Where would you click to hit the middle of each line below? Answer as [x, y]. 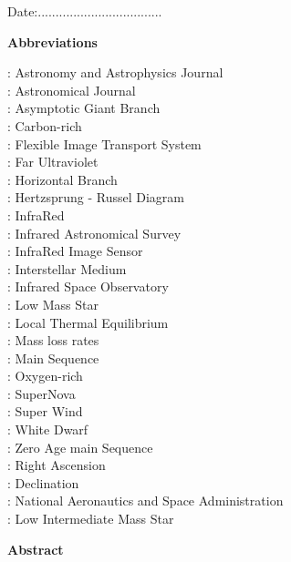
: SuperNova [42, 393]
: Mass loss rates [53, 340]
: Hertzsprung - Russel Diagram [96, 197]
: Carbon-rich [45, 125]
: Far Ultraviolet [53, 162]
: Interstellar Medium [67, 268]
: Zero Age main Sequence [80, 447]
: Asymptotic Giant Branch [84, 108]
